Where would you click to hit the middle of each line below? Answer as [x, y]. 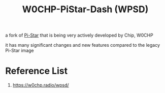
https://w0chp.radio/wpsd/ [41, 85]
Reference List [36, 71]
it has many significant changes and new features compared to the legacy [83, 45]
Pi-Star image [20, 51]
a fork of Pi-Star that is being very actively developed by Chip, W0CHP [79, 35]
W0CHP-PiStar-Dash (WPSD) [85, 9]
